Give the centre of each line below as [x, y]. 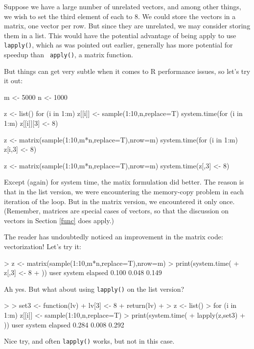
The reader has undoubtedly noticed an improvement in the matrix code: [114, 237]
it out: [13, 81]
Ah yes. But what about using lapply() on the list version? [94, 289]
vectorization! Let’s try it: [43, 246]
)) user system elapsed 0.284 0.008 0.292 [64, 324]
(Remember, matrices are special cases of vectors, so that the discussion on [116, 211]
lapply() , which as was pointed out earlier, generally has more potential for [118, 45]
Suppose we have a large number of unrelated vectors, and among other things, [123, 6]
